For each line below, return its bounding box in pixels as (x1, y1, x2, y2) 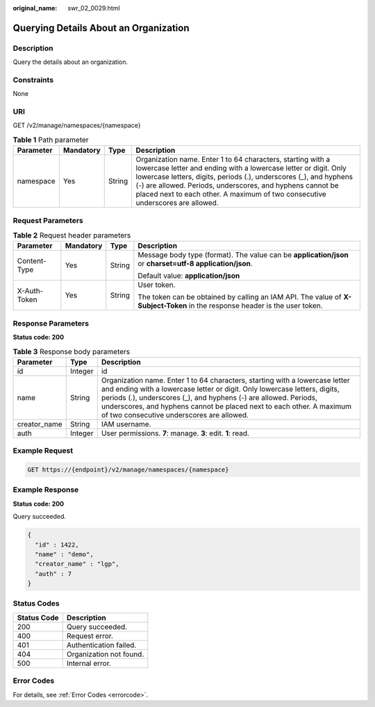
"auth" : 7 (35, 569, 72, 578)
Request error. (66, 631, 114, 640)
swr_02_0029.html (67, 4, 121, 12)
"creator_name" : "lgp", (35, 560, 119, 568)
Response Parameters (12, 318, 90, 328)
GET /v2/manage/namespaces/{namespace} (12, 122, 141, 130)
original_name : (12, 4, 58, 12)
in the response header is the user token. (188, 301, 323, 310)
